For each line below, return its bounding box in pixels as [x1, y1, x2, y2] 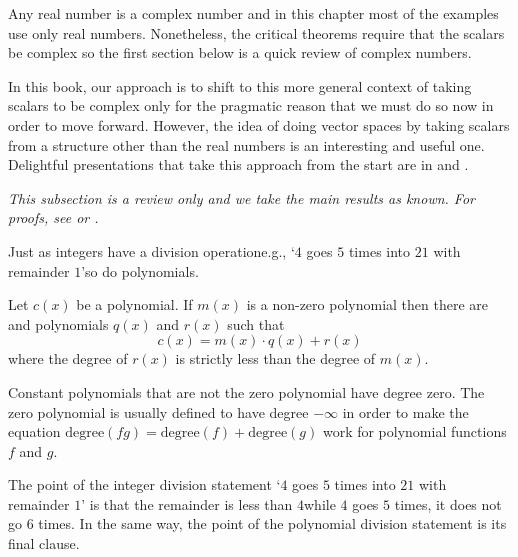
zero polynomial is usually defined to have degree [8, 401, 309, 422]
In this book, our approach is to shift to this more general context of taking [8, 75, 472, 96]
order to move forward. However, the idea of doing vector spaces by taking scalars [8, 114, 510, 135]
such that [227, 313, 285, 334]
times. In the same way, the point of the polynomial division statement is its [38, 513, 507, 534]
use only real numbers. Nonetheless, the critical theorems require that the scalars [8, 22, 505, 43]
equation [8, 421, 61, 442]
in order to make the [342, 401, 469, 422]
